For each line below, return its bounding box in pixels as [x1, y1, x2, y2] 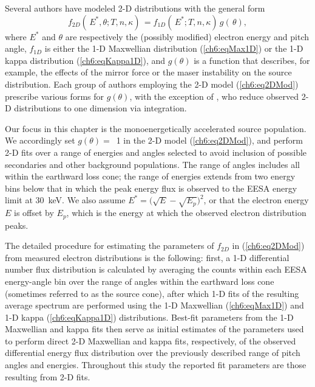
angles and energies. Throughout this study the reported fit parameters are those [5, 358, 307, 371]
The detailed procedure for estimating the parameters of [5, 239, 214, 252]
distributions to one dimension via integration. [14, 102, 187, 114]
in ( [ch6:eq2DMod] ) [232, 239, 305, 252]
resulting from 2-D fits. [5, 370, 90, 383]
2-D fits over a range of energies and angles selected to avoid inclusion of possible [5, 145, 307, 158]
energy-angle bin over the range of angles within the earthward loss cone [5, 274, 274, 287]
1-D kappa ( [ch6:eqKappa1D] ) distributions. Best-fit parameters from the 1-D [5, 310, 294, 323]
